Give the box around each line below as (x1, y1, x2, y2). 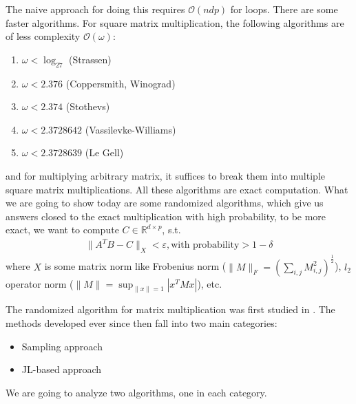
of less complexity (6, 29, 81, 43)
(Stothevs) (65, 99, 110, 114)
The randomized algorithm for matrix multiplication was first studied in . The (6, 302, 335, 317)
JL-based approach (21, 362, 102, 376)
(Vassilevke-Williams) (85, 122, 176, 136)
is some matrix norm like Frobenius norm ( (44, 259, 227, 273)
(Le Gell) (85, 145, 124, 160)
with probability (171, 240, 240, 251)
